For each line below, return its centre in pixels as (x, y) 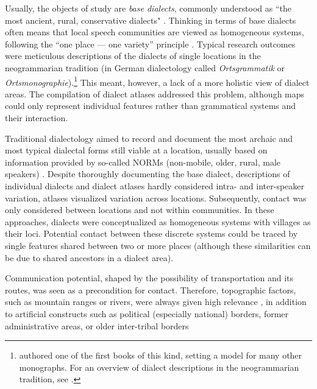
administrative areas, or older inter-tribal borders (97, 325)
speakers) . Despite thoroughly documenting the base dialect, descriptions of (148, 174)
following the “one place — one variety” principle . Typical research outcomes (150, 44)
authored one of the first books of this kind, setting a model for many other (161, 355)
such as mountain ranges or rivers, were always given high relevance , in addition (156, 302)
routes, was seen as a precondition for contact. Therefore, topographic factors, (151, 289)
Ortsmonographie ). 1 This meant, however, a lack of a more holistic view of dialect (157, 81)
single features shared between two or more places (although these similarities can (158, 245)
